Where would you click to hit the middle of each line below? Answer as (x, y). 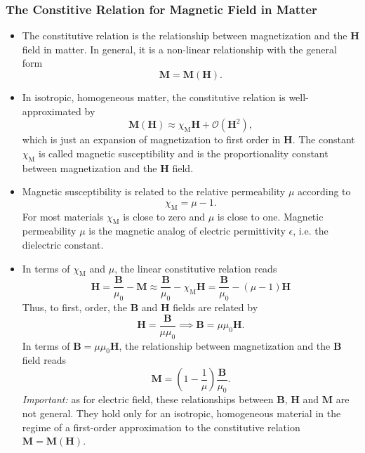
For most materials (63, 216)
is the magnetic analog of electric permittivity (187, 231)
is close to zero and (164, 216)
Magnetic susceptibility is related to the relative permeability (154, 191)
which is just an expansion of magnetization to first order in (151, 139)
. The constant (324, 139)
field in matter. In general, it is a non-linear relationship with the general (179, 49)
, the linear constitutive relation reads (196, 268)
